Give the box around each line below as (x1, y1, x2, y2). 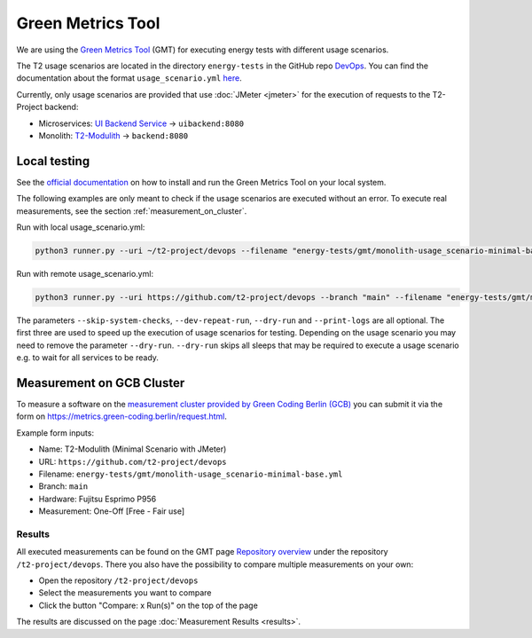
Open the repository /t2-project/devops (38, 575, 199, 586)
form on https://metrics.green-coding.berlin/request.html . (16, 411, 228, 421)
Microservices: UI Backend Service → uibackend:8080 (38, 118, 245, 129)
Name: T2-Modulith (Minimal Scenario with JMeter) (38, 444, 227, 454)
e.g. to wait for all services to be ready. (16, 352, 160, 363)
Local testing (16, 154, 90, 169)
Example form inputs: (16, 427, 95, 438)
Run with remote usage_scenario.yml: (16, 268, 154, 279)
